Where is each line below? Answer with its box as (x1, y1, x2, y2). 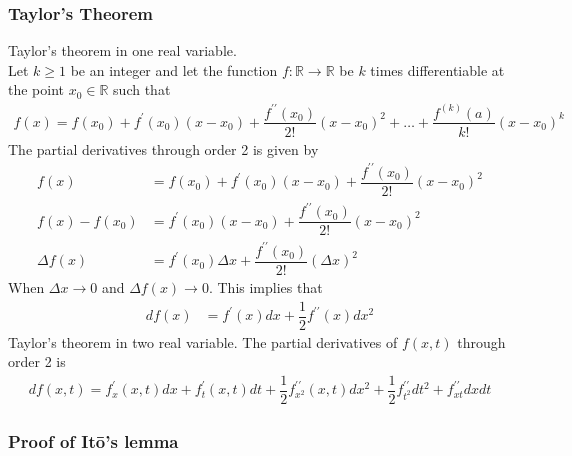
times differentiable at (370, 59, 505, 80)
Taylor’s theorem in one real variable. (8, 40, 237, 61)
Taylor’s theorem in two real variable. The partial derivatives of (8, 331, 398, 352)
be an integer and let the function (70, 59, 278, 80)
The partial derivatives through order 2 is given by (8, 138, 319, 159)
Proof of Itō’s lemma (8, 428, 179, 453)
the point (8, 79, 65, 100)
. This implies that (208, 276, 323, 297)
